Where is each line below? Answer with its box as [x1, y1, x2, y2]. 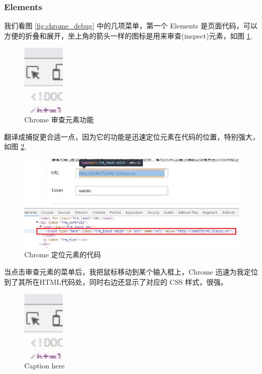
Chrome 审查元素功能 [24, 114, 94, 125]
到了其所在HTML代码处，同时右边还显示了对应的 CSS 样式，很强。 [4, 276, 228, 287]
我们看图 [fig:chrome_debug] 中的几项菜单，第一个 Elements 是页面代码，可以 [4, 20, 258, 31]
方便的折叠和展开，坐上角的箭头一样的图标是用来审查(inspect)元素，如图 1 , [4, 30, 252, 41]
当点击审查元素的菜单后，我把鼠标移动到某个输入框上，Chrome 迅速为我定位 [4, 266, 258, 277]
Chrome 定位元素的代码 [24, 249, 101, 260]
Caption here [24, 360, 65, 371]
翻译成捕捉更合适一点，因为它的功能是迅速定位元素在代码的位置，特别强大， [4, 131, 259, 142]
